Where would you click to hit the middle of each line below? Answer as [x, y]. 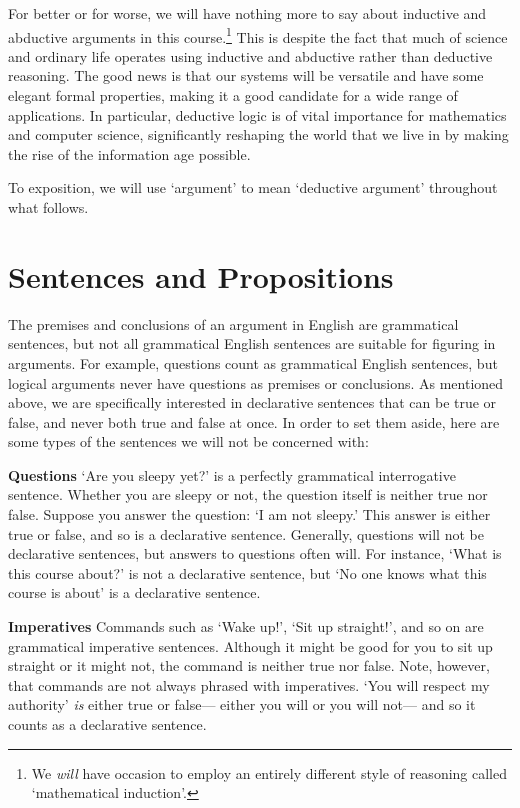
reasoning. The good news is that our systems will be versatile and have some [246, 75]
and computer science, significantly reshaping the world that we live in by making [258, 134]
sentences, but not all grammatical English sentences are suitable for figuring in [252, 343]
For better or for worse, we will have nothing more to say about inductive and [247, 13]
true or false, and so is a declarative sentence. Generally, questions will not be [246, 533]
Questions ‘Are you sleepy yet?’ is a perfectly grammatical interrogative [232, 474]
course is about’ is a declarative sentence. [134, 592]
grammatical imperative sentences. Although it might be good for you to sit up [250, 645]
